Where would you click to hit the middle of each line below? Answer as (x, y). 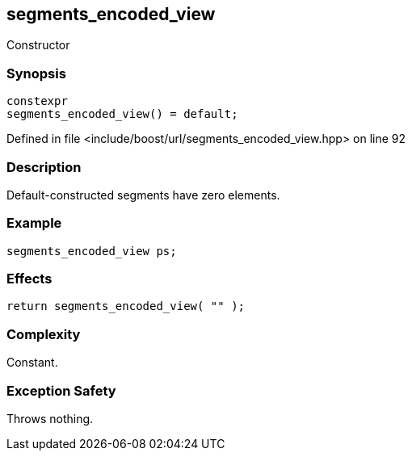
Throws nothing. (50, 418)
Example (34, 223)
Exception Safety (61, 390)
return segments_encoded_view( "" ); (126, 306)
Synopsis (36, 73)
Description (44, 167)
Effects (29, 279)
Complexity (44, 334)
